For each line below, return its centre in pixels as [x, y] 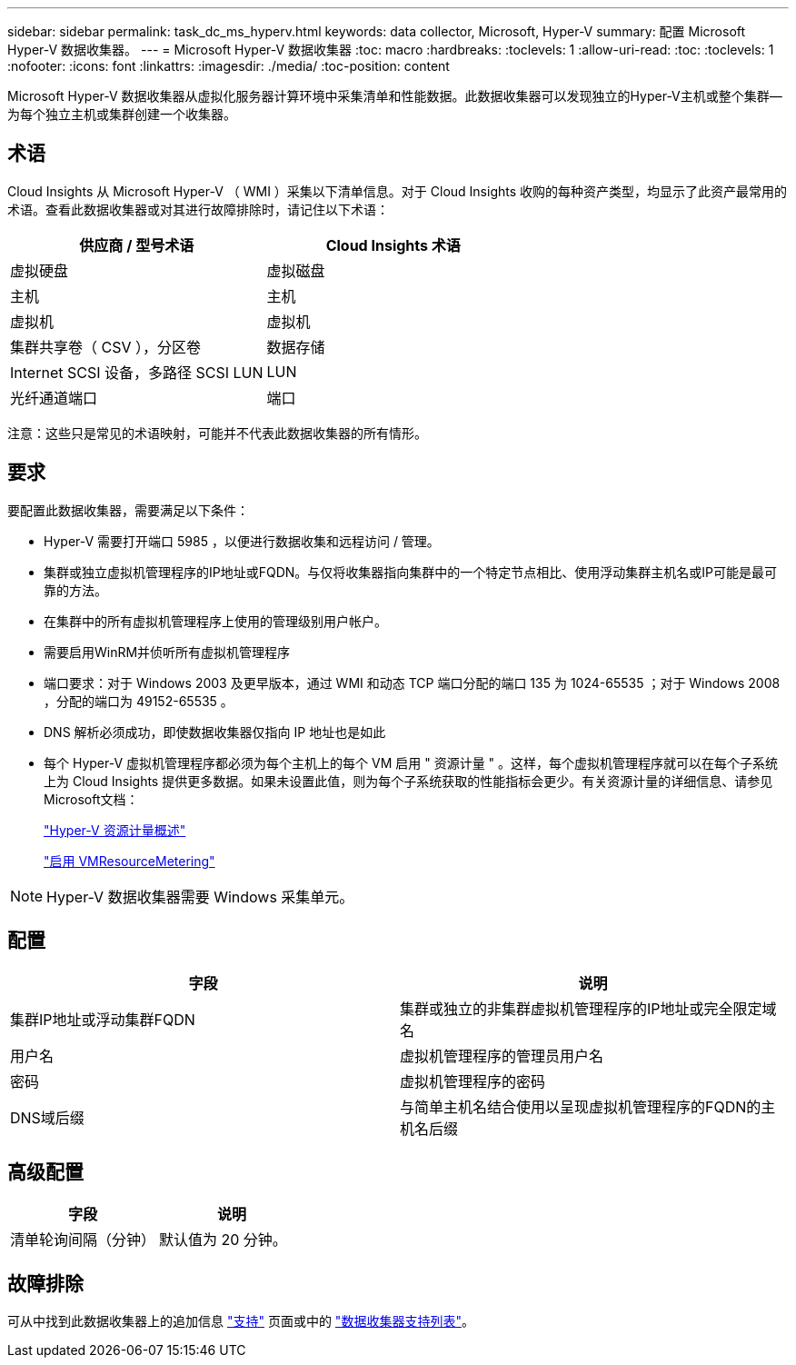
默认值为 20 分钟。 [223, 1240]
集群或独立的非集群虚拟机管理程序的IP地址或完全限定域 [588, 1008]
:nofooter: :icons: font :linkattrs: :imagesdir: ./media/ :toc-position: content [229, 66]
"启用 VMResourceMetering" [129, 861]
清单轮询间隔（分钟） [83, 1240]
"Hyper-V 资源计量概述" [115, 830]
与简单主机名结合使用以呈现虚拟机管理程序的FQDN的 [581, 1106]
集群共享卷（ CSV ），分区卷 [105, 347]
